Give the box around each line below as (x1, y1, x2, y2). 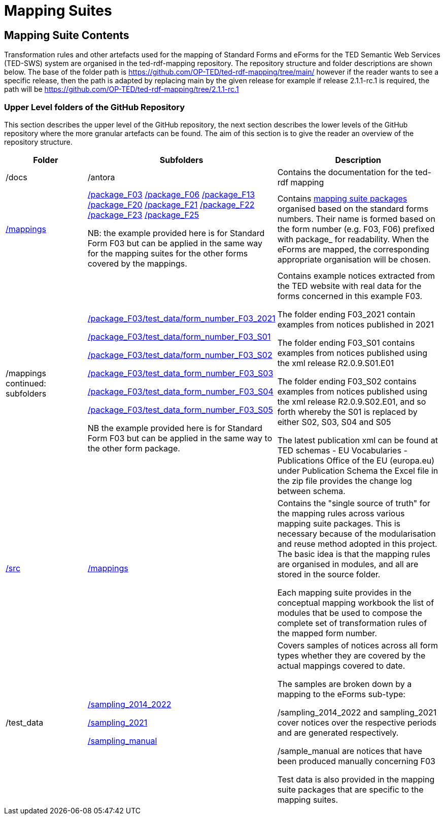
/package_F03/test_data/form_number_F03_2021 (87, 313, 276, 323)
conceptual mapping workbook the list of (277, 597, 434, 608)
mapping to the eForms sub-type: (277, 689, 405, 699)
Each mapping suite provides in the (277, 587, 412, 598)
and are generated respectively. (277, 727, 399, 738)
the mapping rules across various (277, 508, 405, 518)
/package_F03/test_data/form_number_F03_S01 (87, 331, 271, 342)
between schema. (277, 485, 346, 496)
